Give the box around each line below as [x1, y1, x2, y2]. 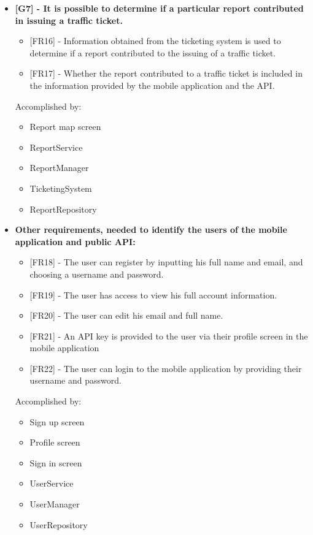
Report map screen [29, 120, 101, 133]
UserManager [29, 498, 80, 510]
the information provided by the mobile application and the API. [29, 78, 275, 91]
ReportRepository [29, 202, 97, 215]
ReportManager [29, 161, 89, 174]
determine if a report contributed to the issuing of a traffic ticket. [29, 46, 276, 59]
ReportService [29, 140, 83, 153]
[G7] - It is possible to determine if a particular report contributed [15, 2, 304, 14]
